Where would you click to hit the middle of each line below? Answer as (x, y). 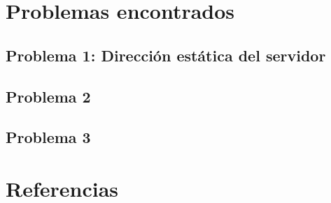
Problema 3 (48, 137)
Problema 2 (48, 96)
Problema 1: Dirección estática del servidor (166, 55)
